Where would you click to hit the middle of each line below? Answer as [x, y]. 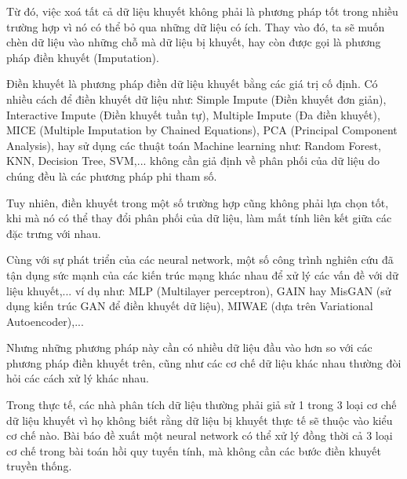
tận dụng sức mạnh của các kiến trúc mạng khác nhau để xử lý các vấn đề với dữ [202, 274]
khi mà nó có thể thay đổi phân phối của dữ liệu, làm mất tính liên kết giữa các [199, 218]
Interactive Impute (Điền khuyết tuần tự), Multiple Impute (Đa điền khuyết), [193, 114]
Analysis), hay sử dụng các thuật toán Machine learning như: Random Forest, [194, 145]
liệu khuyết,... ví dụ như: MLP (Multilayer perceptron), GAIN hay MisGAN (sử [199, 290]
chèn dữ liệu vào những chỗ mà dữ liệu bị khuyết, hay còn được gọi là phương [194, 42]
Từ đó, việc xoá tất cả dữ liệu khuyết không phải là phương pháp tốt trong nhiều [202, 11]
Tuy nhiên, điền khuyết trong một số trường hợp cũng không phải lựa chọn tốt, [198, 202]
